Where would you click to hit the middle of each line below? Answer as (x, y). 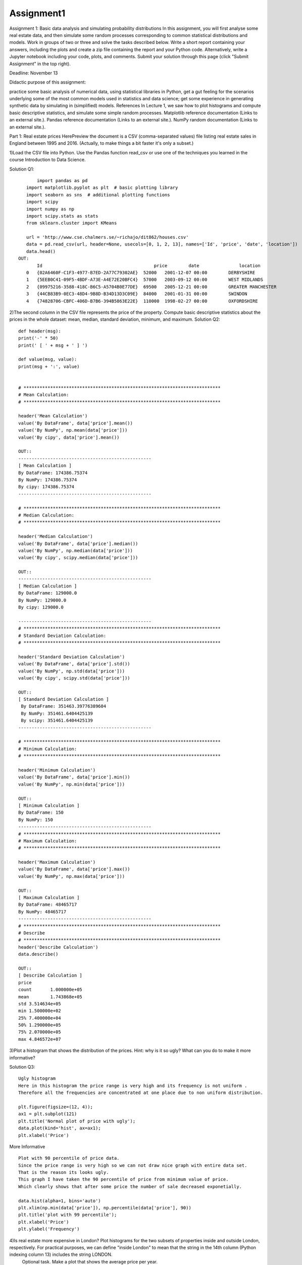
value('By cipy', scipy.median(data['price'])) (78, 558)
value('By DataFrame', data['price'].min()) (74, 777)
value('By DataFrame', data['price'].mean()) (76, 423)
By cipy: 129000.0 (41, 607)
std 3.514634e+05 (40, 1004)
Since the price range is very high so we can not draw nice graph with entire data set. (133, 1165)
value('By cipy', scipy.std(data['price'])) (74, 678)
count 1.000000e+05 (51, 990)
